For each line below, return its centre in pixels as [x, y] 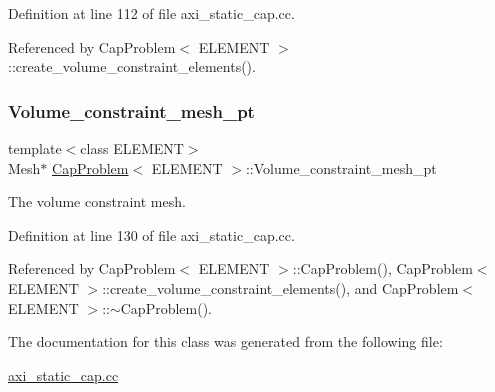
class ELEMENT [132, 148]
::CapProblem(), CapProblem [382, 268]
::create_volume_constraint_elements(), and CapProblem [280, 287]
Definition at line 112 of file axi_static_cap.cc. [151, 13]
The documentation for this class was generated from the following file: [225, 341]
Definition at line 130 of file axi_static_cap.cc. [151, 234]
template [35, 148]
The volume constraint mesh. [97, 201]
